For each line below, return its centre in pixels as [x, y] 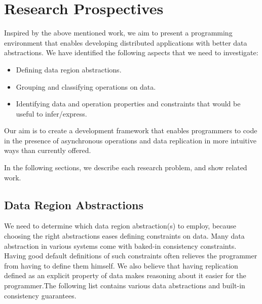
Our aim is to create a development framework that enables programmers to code [131, 130]
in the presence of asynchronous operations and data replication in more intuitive [130, 140]
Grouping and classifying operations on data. [86, 86]
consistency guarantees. [40, 295]
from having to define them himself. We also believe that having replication [121, 265]
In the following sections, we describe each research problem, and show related [126, 167]
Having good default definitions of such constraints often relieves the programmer [131, 256]
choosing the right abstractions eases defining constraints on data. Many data [124, 236]
